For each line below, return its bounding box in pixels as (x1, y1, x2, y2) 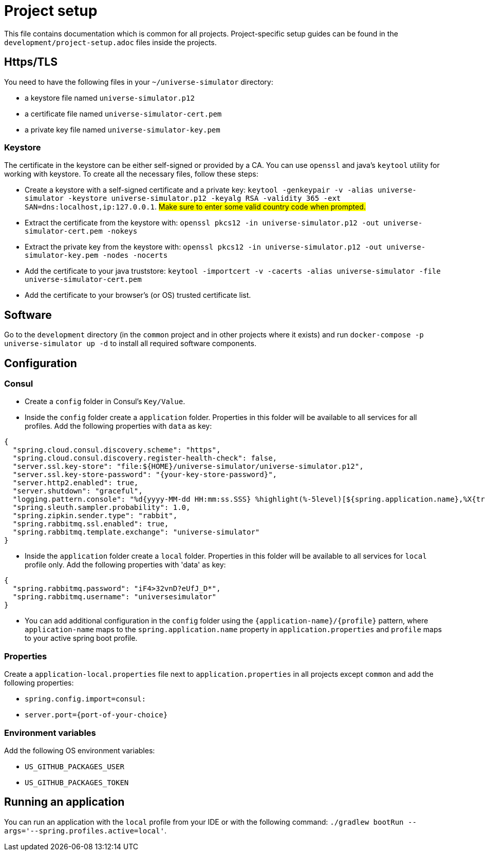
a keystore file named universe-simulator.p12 (25, 93, 195, 102)
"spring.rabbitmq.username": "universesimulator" (12, 593, 217, 601)
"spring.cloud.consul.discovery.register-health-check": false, (12, 454, 277, 463)
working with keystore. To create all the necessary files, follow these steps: (4, 169, 258, 179)
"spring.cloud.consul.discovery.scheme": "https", (12, 446, 221, 454)
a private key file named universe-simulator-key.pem (25, 125, 220, 134)
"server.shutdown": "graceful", (12, 487, 143, 496)
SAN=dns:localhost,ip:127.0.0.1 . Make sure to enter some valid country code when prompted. (25, 202, 366, 212)
